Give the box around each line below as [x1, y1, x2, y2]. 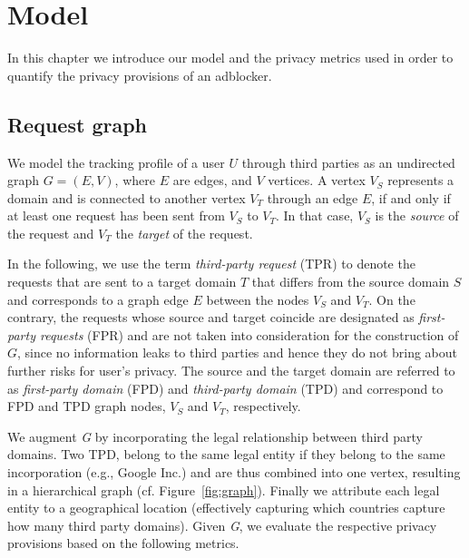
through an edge [267, 188, 358, 207]
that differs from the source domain [251, 272, 450, 291]
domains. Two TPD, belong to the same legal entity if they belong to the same [7, 445, 445, 464]
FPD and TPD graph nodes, [7, 396, 166, 416]
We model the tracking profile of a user [7, 152, 225, 171]
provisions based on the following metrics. [7, 534, 239, 553]
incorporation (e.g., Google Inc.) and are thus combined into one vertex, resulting [7, 463, 461, 482]
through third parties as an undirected [241, 152, 455, 171]
